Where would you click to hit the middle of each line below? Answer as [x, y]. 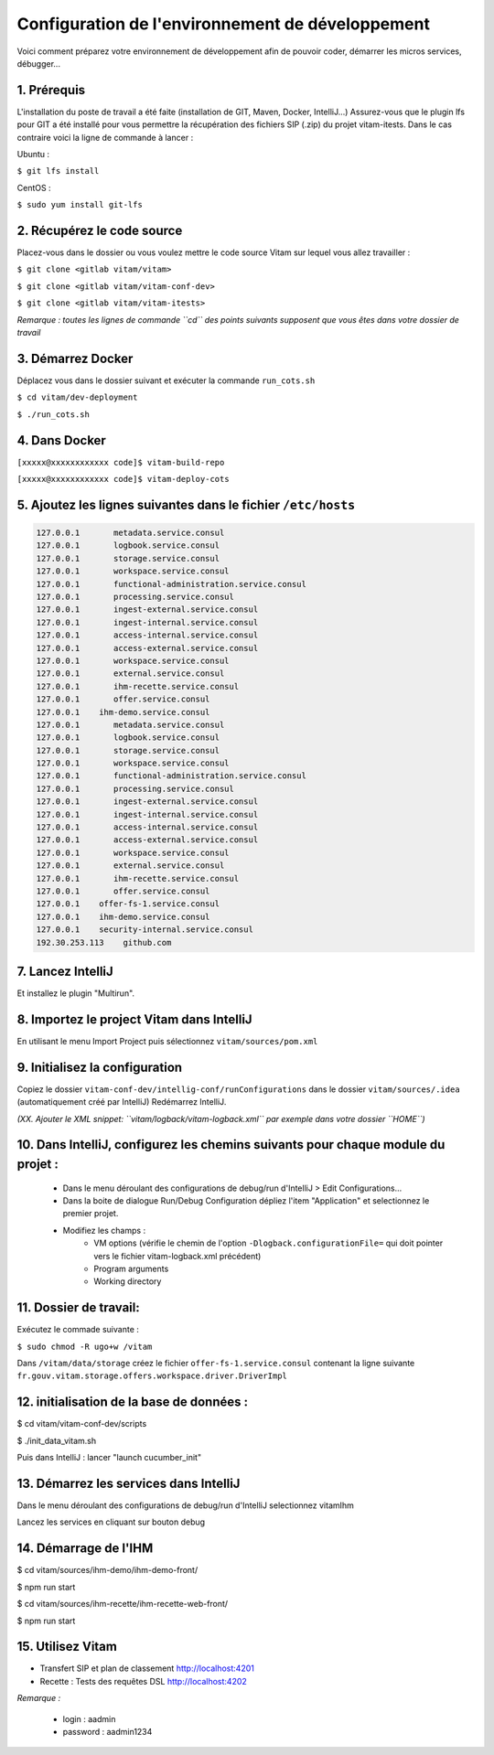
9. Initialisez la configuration [100, 1067]
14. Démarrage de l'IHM [85, 1549]
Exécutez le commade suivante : [78, 1330]
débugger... [39, 63]
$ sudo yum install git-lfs [80, 205]
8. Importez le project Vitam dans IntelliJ [134, 1019]
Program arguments [131, 1268]
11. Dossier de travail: [79, 1308]
